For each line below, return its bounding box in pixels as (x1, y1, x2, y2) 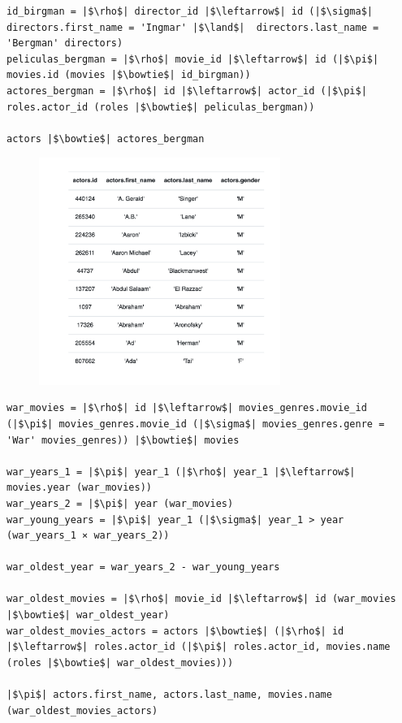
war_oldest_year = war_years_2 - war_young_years (6, 561, 280, 574)
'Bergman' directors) (6, 37, 123, 50)
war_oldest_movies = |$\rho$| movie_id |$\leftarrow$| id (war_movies (6, 593, 396, 605)
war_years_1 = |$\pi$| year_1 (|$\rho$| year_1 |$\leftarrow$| (6, 465, 356, 478)
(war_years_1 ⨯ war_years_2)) (6, 530, 170, 542)
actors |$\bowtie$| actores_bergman (6, 132, 205, 145)
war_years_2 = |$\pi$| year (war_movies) (6, 497, 234, 509)
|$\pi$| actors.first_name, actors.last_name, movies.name (6, 689, 332, 701)
